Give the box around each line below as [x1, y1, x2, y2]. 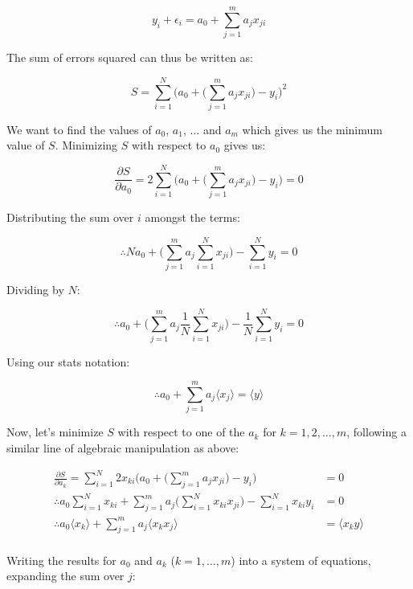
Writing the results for [6, 551, 117, 568]
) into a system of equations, [231, 551, 371, 568]
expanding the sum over [6, 567, 125, 584]
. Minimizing [55, 137, 118, 153]
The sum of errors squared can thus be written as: [6, 49, 254, 66]
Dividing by [6, 280, 64, 297]
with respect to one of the [117, 423, 245, 440]
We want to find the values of [6, 121, 152, 137]
